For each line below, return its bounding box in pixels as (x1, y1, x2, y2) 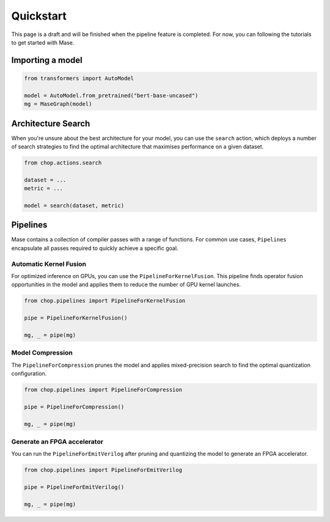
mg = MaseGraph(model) (24, 101, 92, 108)
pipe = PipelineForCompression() (24, 403, 125, 410)
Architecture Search (11, 118, 90, 128)
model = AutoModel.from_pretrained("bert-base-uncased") (24, 92, 199, 99)
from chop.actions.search (24, 159, 102, 166)
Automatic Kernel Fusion (11, 260, 87, 268)
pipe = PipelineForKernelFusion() (24, 315, 128, 322)
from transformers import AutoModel (24, 75, 134, 82)
